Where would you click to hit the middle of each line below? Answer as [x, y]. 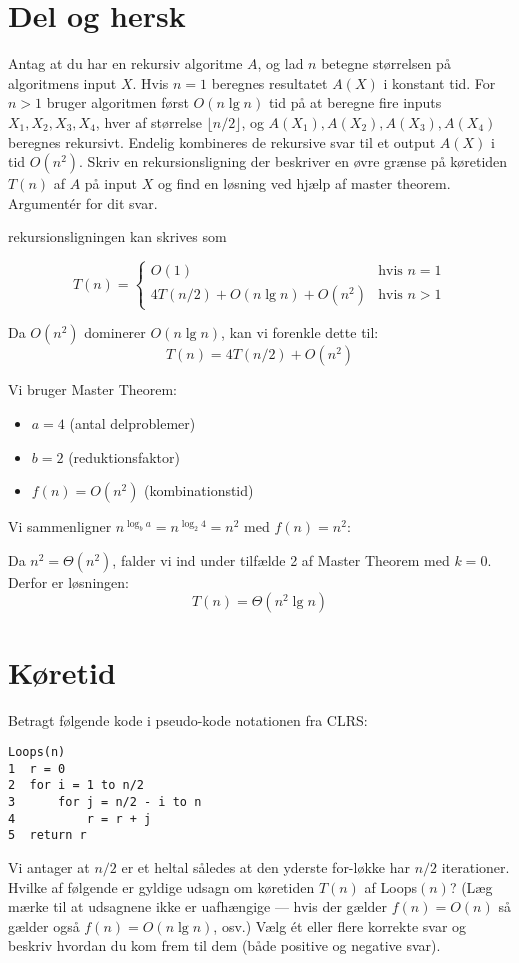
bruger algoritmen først [117, 102]
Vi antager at [49, 867]
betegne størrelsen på [386, 63]
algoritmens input [62, 82]
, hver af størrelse [148, 121]
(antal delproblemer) [132, 423]
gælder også [44, 925]
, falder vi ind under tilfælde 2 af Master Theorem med [281, 559]
